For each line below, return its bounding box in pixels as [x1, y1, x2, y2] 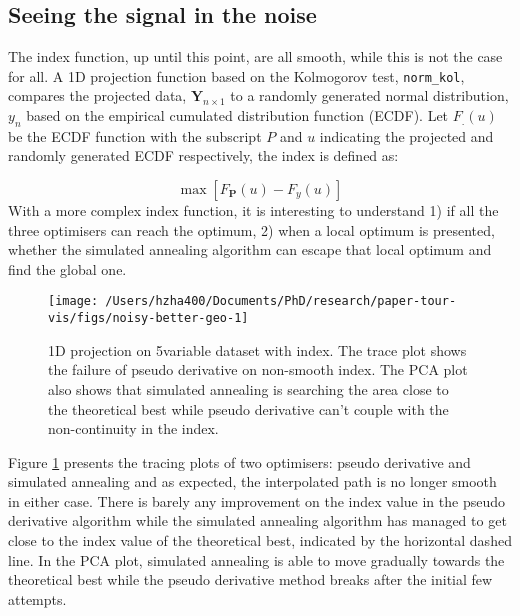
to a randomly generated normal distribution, [230, 85, 509, 106]
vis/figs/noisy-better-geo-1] [48, 311, 249, 326]
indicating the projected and [319, 125, 494, 146]
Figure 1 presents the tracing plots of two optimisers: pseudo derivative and [8, 451, 471, 472]
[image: [48, 294, 99, 309]
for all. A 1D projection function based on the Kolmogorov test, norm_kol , [8, 65, 465, 86]
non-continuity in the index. [48, 418, 219, 439]
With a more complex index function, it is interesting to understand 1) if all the [8, 200, 499, 221]
